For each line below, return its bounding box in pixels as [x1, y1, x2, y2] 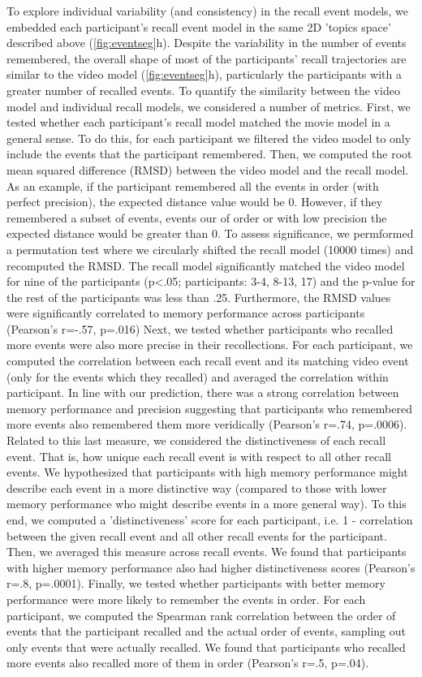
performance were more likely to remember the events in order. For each [6, 590, 366, 607]
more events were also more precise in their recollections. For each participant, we [6, 336, 413, 353]
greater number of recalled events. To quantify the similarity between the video [6, 81, 400, 98]
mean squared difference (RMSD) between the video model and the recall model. [6, 161, 409, 178]
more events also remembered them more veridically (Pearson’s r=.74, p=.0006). [6, 416, 407, 433]
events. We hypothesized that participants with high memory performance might [6, 464, 408, 481]
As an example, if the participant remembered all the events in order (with [6, 177, 379, 194]
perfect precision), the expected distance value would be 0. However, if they [6, 193, 383, 210]
